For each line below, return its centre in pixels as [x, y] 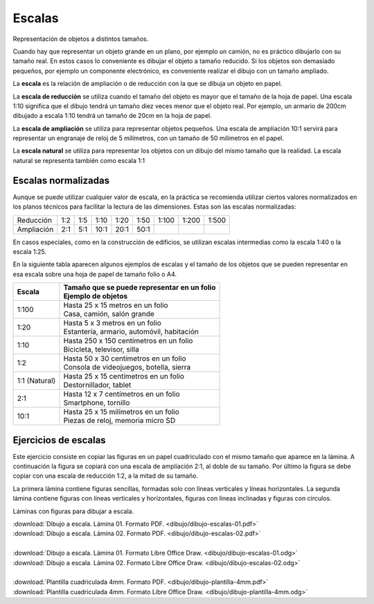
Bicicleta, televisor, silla [101, 350]
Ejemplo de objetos [96, 296]
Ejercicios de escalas [60, 440]
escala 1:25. [29, 251]
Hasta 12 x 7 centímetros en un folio [122, 394]
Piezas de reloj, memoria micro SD [119, 421]
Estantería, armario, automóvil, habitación [131, 331]
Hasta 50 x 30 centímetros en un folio [125, 359]
